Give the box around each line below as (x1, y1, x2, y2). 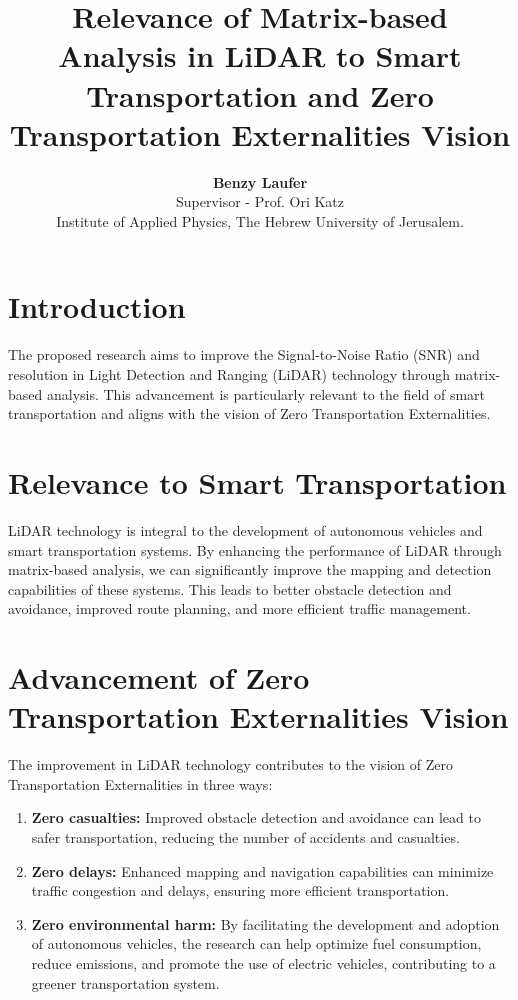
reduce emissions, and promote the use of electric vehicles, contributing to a (31, 952, 496, 973)
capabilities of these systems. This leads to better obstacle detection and (8, 578, 452, 599)
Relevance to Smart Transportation (8, 461, 507, 502)
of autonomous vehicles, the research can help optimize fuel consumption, (31, 933, 482, 954)
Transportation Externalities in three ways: (8, 773, 273, 794)
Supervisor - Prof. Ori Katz (175, 191, 345, 212)
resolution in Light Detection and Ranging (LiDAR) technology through (8, 364, 450, 384)
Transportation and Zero (86, 74, 434, 115)
